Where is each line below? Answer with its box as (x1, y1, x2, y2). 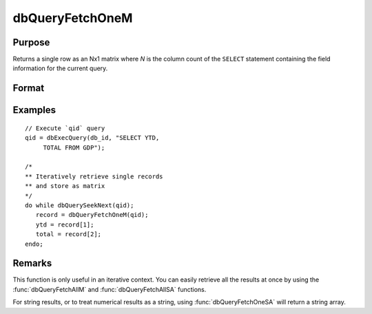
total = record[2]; (35, 231, 102, 238)
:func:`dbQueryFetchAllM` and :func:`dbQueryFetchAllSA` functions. (12, 285, 207, 293)
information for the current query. (12, 64, 108, 72)
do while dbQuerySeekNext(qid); (25, 202, 134, 209)
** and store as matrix (25, 182, 105, 190)
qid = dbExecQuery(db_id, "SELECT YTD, (25, 134, 160, 142)
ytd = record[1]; (35, 220, 94, 229)
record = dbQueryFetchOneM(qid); (35, 211, 149, 219)
